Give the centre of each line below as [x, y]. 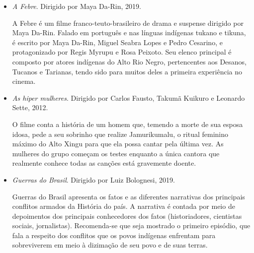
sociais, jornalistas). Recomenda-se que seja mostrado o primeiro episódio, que [131, 225]
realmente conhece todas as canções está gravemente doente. [104, 163]
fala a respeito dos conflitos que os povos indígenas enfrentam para [114, 235]
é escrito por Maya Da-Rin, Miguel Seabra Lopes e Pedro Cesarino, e [117, 42]
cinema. [24, 81]
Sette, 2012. [30, 107]
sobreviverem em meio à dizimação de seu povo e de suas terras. [110, 245]
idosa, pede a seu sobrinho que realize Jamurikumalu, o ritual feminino [120, 134]
